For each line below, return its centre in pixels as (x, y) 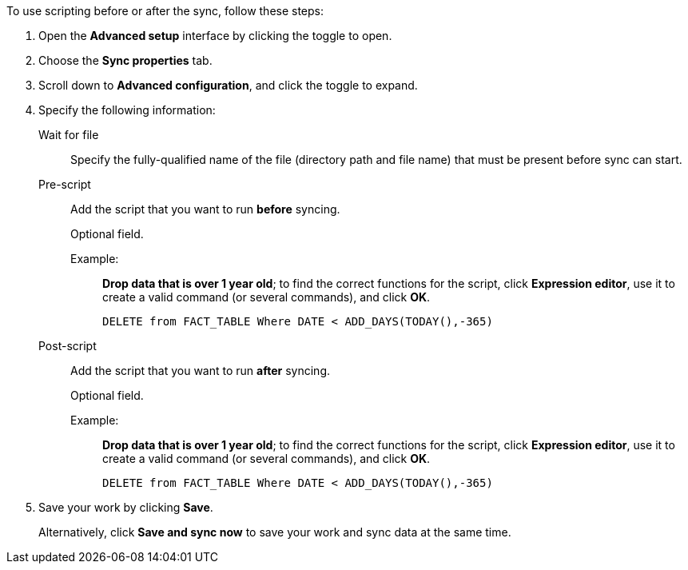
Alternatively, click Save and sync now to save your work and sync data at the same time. (275, 532)
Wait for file (69, 135)
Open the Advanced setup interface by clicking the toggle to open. (215, 36)
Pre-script (65, 184)
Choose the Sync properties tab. (125, 60)
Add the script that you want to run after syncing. (200, 371)
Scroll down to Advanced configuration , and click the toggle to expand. (228, 85)
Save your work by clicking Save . (126, 507)
